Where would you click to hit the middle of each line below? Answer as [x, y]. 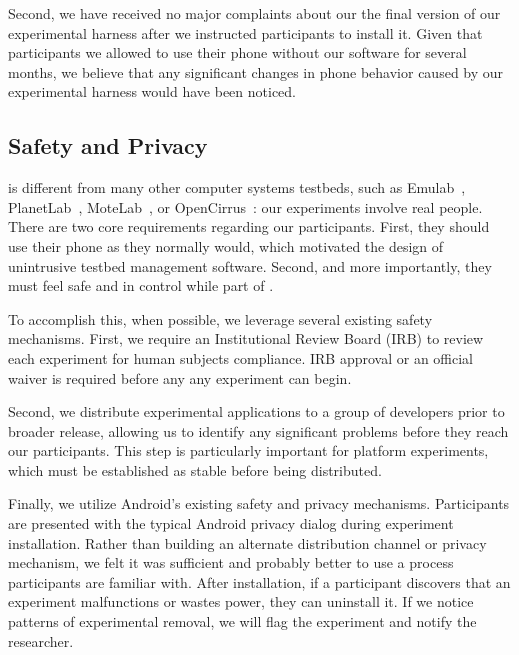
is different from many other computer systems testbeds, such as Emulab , [237, 187]
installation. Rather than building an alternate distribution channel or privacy [247, 542]
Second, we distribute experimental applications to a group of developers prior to [256, 411]
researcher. [41, 640]
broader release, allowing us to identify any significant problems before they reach [258, 430]
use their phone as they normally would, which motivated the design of [226, 245]
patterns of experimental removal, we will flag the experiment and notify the [242, 621]
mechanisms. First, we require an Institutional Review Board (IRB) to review [246, 338]
